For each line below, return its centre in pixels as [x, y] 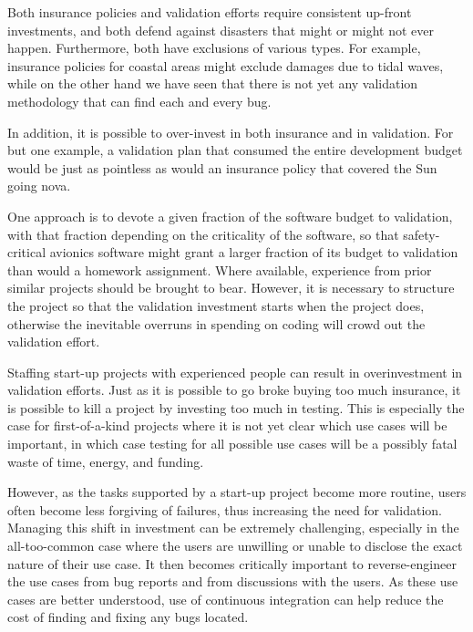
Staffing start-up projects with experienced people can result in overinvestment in [235, 372]
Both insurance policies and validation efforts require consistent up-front [210, 12]
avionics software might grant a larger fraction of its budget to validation [254, 252]
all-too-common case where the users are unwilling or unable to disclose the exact [235, 546]
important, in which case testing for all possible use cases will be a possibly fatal [232, 444]
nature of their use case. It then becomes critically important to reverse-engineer [232, 563]
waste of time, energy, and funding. [106, 461]
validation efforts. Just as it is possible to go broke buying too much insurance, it [234, 390]
